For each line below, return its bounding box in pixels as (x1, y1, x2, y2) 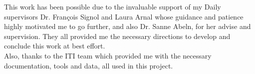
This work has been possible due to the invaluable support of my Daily (4, 1, 221, 11)
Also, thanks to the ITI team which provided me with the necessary (4, 50, 212, 60)
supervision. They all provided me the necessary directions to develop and (4, 30, 231, 41)
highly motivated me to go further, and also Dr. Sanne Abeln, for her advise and (4, 21, 251, 31)
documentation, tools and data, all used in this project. (4, 60, 173, 70)
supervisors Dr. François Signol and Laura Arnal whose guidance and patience (4, 11, 244, 21)
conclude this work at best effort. (4, 40, 105, 51)
